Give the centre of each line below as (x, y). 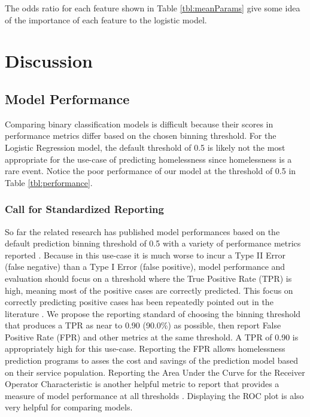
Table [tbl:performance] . (49, 182)
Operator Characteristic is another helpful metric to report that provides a (142, 384)
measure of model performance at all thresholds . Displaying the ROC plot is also (154, 395)
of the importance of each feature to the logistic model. (106, 19)
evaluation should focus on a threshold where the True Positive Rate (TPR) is (148, 278)
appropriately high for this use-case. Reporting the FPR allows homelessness (145, 348)
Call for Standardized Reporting (84, 209)
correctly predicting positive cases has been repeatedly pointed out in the (139, 302)
